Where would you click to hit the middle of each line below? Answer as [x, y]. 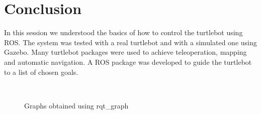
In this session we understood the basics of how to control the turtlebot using [123, 32]
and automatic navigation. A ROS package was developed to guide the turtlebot [128, 62]
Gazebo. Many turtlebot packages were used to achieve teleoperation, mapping [125, 52]
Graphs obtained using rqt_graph [76, 105]
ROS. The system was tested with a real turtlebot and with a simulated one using [130, 42]
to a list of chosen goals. [41, 72]
